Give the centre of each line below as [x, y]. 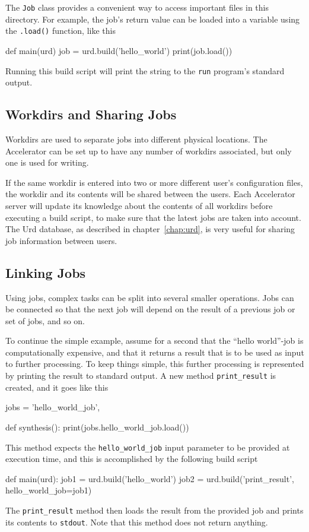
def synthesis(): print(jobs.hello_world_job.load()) [97, 427]
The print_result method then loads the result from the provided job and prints [154, 510]
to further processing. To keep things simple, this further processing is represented [155, 364]
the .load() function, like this [60, 31]
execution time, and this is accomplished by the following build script [132, 459]
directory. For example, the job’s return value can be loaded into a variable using [153, 19]
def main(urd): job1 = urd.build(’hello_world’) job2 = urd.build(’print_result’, [150, 478]
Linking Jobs [46, 272]
